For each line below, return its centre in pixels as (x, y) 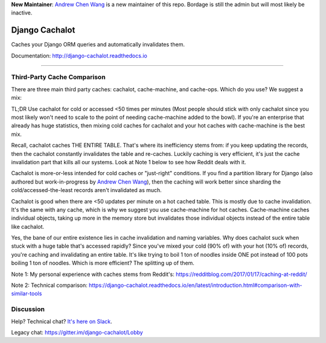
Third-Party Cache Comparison (58, 77)
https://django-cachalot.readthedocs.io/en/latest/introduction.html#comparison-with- (195, 285)
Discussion (28, 309)
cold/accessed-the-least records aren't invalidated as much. (87, 190)
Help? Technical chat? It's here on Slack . (62, 321)
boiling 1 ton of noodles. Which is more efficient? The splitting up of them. (103, 263)
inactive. (22, 13)
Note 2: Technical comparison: (49, 285)
